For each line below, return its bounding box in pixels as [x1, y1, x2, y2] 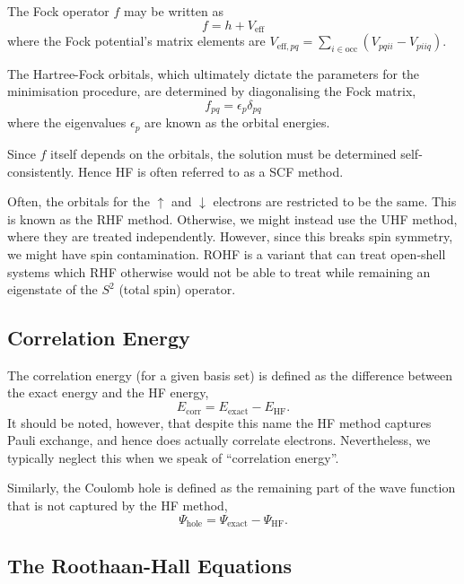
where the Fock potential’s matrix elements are [7, 31, 266, 50]
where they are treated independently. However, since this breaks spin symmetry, [7, 227, 453, 246]
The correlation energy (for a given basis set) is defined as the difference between [7, 365, 452, 384]
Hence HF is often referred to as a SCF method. [78, 161, 344, 180]
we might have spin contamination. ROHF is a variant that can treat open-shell [7, 244, 446, 263]
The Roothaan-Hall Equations [7, 552, 292, 580]
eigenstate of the [7, 280, 98, 299]
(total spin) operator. [118, 280, 236, 299]
